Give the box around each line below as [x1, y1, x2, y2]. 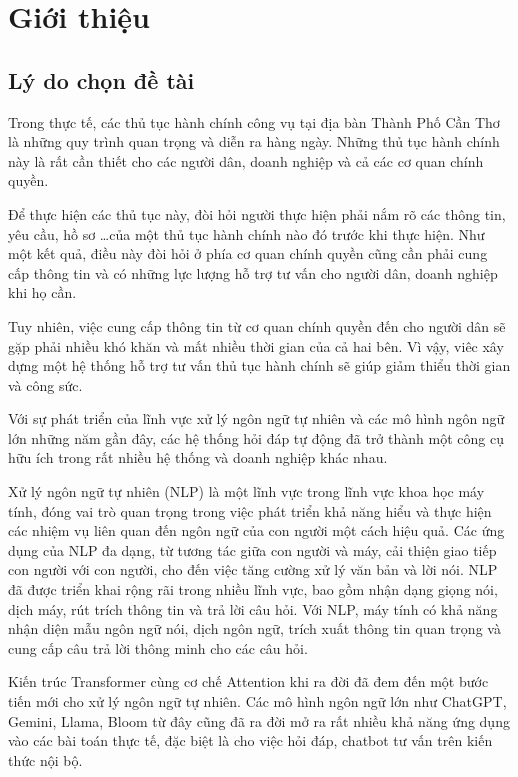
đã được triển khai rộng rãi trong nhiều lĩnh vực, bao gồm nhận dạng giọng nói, [8, 579, 498, 600]
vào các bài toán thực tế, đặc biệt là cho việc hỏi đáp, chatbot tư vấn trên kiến [8, 730, 493, 751]
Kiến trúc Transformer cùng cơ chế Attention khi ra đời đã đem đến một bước [8, 671, 489, 692]
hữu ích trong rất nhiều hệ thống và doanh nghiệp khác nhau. [8, 447, 388, 468]
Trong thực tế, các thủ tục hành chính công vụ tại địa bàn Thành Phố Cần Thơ [8, 111, 500, 132]
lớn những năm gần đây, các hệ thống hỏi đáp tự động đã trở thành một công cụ [8, 427, 504, 448]
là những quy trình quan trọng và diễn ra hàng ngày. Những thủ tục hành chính [8, 131, 500, 152]
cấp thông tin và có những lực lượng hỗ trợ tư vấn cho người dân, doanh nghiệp [8, 262, 498, 283]
